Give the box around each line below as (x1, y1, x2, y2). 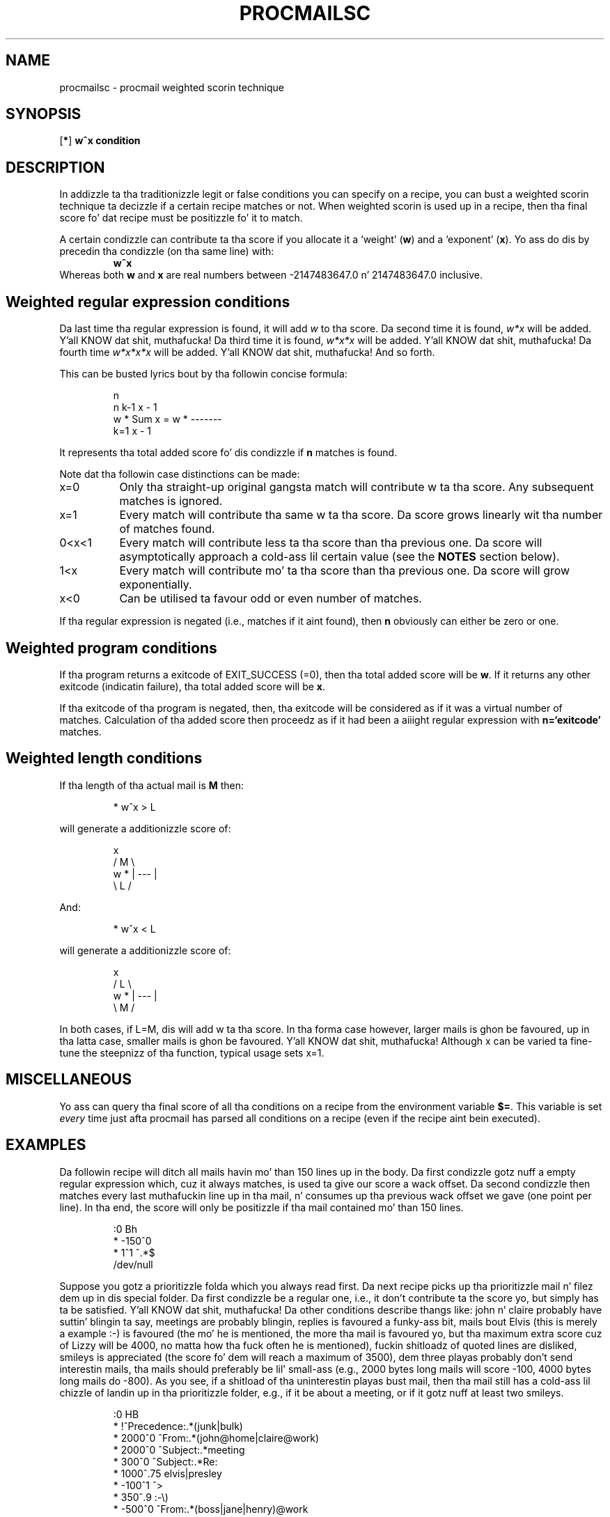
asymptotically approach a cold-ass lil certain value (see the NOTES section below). (119, 550, 560, 564)
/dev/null (113, 1258, 153, 1270)
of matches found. (119, 522, 215, 536)
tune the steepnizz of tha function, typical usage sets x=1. (59, 1046, 324, 1059)
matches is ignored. (119, 494, 223, 508)
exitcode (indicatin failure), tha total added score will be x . (59, 680, 326, 692)
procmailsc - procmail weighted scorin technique (59, 81, 284, 93)
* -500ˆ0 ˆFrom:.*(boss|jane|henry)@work (113, 1502, 308, 1515)
